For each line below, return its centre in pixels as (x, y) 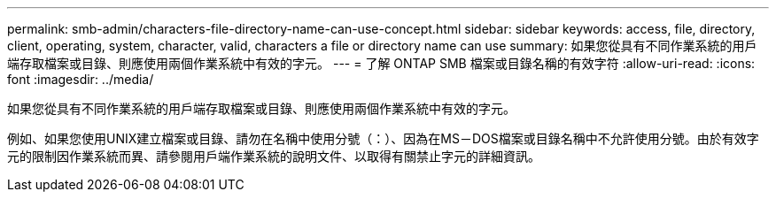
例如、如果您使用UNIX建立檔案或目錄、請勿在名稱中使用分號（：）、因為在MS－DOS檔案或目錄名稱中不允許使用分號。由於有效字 (383, 138)
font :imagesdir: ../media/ (81, 79)
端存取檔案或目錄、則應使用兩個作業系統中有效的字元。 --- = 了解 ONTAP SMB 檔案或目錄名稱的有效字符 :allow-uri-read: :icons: (381, 63)
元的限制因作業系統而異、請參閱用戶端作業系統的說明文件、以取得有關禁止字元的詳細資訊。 (274, 156)
